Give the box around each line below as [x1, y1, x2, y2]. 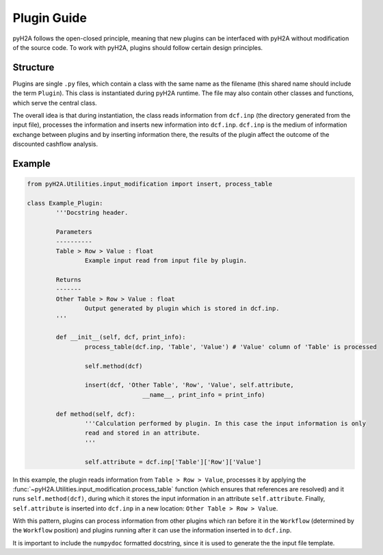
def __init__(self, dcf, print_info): [55, 333, 186, 341]
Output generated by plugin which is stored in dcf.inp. [84, 305, 280, 313]
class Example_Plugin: [27, 199, 103, 207]
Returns [55, 276, 82, 284]
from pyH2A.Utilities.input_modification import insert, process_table [27, 180, 273, 188]
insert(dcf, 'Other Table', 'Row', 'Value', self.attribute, [84, 381, 294, 389]
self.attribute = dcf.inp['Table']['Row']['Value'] [84, 458, 262, 465]
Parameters [55, 228, 92, 236]
